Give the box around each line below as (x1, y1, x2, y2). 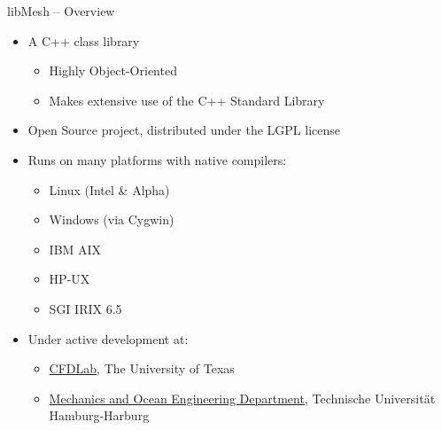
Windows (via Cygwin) (49, 210, 174, 229)
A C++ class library (27, 31, 140, 50)
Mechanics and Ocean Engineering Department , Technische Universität (49, 388, 436, 407)
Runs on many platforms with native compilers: (27, 150, 287, 168)
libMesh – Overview (7, 2, 115, 20)
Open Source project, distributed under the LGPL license (27, 121, 340, 139)
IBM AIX (49, 239, 102, 258)
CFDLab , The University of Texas (49, 359, 235, 378)
